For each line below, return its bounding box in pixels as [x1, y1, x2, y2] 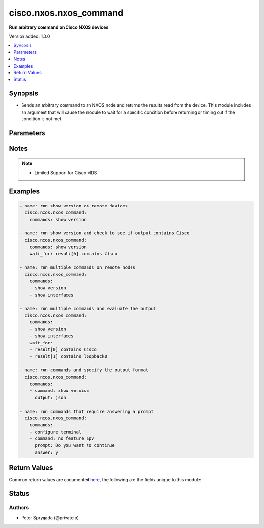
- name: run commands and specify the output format [19, 367, 149, 373]
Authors [9, 505, 29, 511]
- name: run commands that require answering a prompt [19, 409, 154, 414]
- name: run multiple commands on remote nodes [19, 265, 135, 270]
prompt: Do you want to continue [35, 443, 115, 448]
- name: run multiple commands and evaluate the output [19, 306, 156, 311]
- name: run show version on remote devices [19, 203, 128, 208]
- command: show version [29, 388, 89, 393]
